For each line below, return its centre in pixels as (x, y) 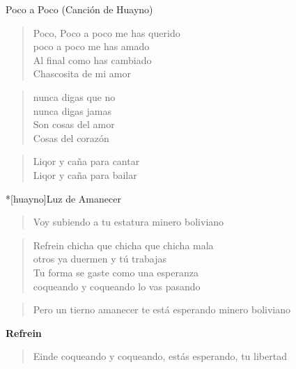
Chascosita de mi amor (82, 73)
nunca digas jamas (72, 110)
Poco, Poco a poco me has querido (107, 32)
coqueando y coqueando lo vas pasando (117, 286)
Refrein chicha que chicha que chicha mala (123, 245)
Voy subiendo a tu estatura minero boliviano (128, 222)
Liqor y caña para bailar (85, 174)
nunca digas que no (74, 96)
